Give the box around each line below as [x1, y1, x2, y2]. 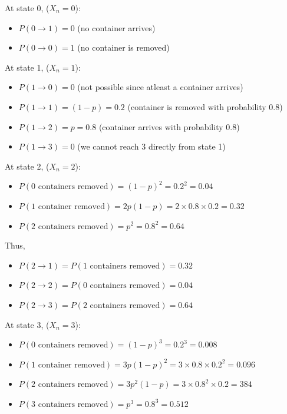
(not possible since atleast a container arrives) [77, 81, 243, 93]
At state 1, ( [5, 61, 50, 73]
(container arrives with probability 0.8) [98, 120, 240, 133]
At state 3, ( [5, 318, 50, 330]
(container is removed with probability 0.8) [127, 100, 283, 112]
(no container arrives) [77, 21, 156, 34]
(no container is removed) [77, 41, 170, 54]
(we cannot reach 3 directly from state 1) [77, 140, 226, 153]
